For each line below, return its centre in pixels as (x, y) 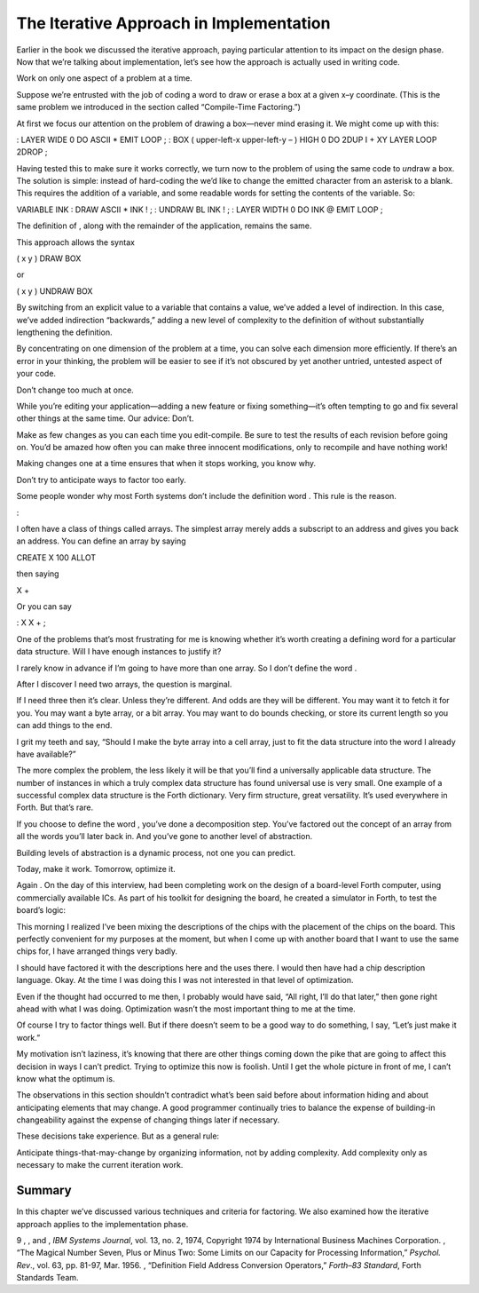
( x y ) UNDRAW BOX (55, 291)
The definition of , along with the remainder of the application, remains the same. (164, 226)
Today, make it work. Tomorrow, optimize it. (96, 869)
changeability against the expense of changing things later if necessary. (148, 1120)
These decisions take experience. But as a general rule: (118, 1136)
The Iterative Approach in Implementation (173, 23)
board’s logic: (41, 910)
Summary (44, 1190)
